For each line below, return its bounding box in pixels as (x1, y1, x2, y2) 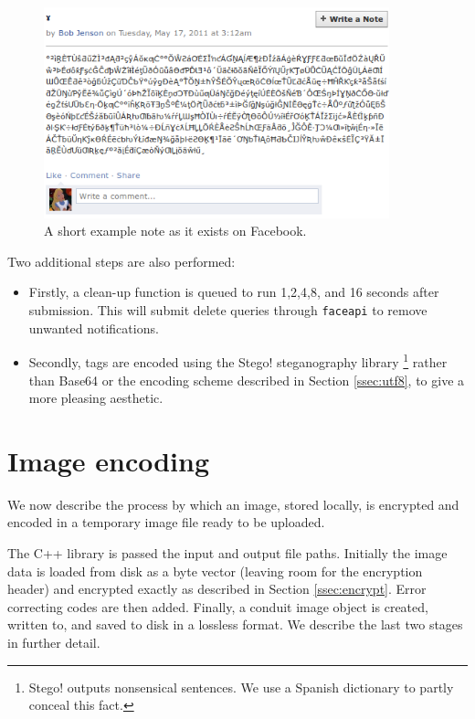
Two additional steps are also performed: (7, 251, 236, 270)
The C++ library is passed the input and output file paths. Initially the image (7, 544, 448, 563)
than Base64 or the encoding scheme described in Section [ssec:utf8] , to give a (28, 370, 465, 389)
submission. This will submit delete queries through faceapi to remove (28, 301, 427, 320)
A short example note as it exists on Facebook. (44, 221, 307, 240)
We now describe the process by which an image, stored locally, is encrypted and (7, 494, 459, 513)
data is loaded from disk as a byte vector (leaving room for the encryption (7, 561, 423, 580)
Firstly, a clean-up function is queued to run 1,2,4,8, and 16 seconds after (28, 282, 439, 301)
